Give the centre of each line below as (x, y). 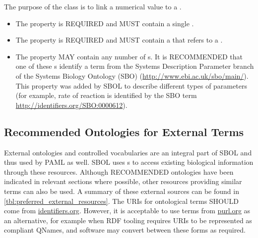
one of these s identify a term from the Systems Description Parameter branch (135, 66)
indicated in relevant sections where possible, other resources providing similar (123, 181)
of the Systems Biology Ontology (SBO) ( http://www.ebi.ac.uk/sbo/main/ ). (132, 75)
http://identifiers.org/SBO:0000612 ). (71, 105)
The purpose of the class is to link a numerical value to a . (93, 6)
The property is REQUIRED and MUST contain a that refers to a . (119, 40)
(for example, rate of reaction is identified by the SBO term (106, 95)
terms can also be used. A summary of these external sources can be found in (122, 191)
